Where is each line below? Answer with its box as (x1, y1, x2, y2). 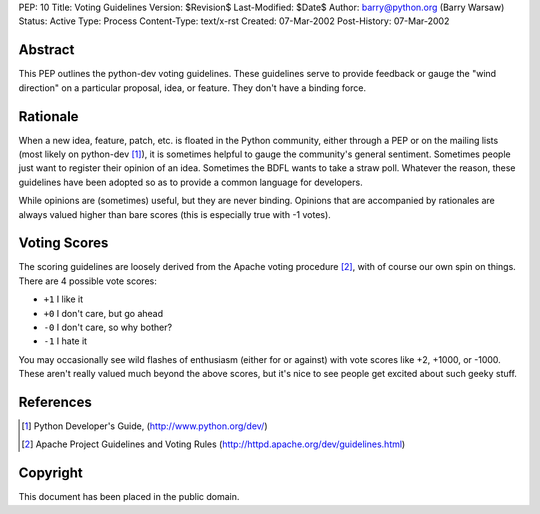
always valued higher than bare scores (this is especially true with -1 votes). (18, 208, 332, 220)
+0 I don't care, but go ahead (43, 307, 164, 319)
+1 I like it (43, 293, 84, 305)
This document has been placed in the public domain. (18, 491, 240, 503)
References (18, 394, 92, 410)
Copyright (18, 465, 84, 482)
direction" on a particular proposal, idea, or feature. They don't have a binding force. (18, 81, 367, 94)
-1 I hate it (43, 335, 88, 347)
